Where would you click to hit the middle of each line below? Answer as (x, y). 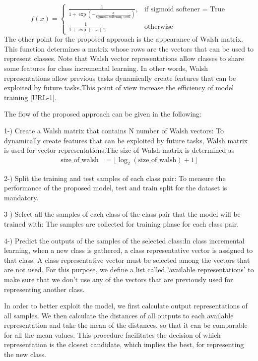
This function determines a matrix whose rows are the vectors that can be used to (129, 48)
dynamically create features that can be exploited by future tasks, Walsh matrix (126, 140)
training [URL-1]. (30, 97)
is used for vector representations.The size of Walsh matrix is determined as (119, 150)
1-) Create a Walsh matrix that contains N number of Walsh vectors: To (114, 130)
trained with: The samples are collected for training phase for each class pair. (122, 223)
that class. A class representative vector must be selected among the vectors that (127, 260)
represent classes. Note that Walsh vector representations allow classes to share (124, 58)
